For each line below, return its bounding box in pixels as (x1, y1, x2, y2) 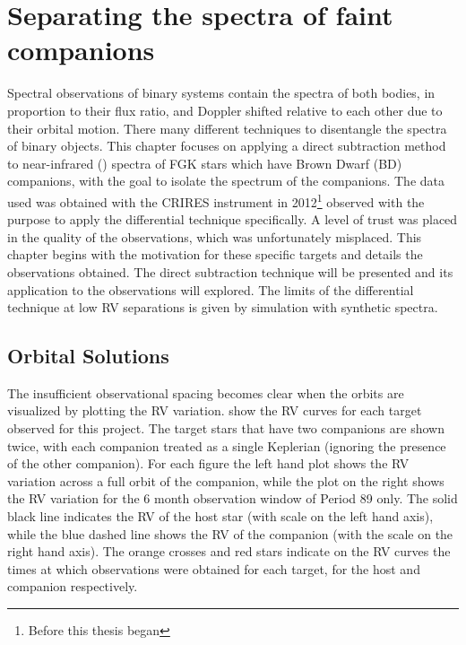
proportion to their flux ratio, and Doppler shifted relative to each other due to (7, 100, 443, 119)
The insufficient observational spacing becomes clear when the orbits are (7, 383, 404, 402)
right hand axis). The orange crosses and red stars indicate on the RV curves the (7, 542, 451, 561)
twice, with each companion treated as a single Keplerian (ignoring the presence (7, 436, 446, 455)
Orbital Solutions (7, 342, 169, 370)
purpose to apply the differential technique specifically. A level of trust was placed (7, 210, 458, 229)
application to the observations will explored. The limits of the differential (7, 280, 414, 299)
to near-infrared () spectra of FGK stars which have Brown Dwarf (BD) (7, 153, 402, 172)
